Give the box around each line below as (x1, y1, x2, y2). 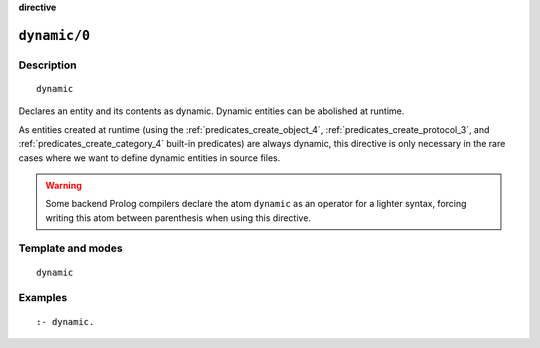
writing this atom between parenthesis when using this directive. (45, 211, 312, 224)
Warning (45, 179, 82, 191)
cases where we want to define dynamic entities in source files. (18, 151, 281, 164)
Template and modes (18, 241, 124, 255)
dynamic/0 (18, 27, 90, 44)
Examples (18, 291, 68, 305)
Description (18, 58, 77, 72)
